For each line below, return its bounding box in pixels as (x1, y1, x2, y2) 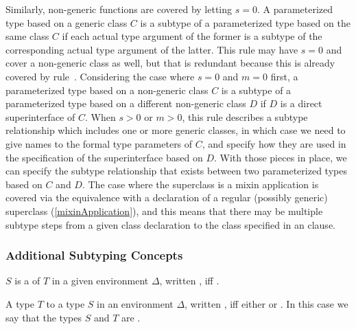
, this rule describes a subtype (182, 109, 308, 124)
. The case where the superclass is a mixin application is (82, 177, 319, 191)
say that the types (5, 310, 82, 324)
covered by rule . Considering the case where (5, 69, 195, 83)
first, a (270, 69, 298, 83)
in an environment (97, 296, 174, 310)
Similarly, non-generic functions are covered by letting (5, 2, 233, 16)
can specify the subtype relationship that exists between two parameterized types (5, 163, 347, 178)
